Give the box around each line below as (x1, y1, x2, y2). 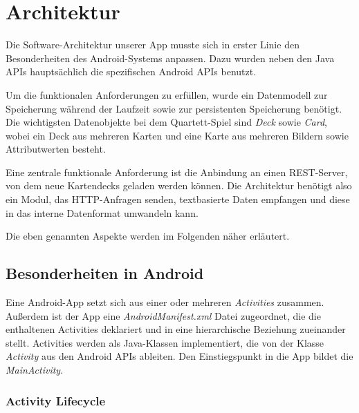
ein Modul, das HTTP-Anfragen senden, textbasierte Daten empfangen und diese (6, 192, 350, 206)
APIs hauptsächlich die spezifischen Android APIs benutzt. (6, 64, 257, 79)
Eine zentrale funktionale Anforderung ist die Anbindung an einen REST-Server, (6, 164, 348, 179)
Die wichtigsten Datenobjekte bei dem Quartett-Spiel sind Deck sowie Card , (6, 115, 327, 129)
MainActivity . (6, 363, 64, 377)
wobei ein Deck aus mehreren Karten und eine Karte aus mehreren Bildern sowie (6, 128, 349, 142)
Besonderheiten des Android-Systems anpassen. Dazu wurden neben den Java (6, 50, 335, 65)
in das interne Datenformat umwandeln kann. (6, 205, 199, 220)
